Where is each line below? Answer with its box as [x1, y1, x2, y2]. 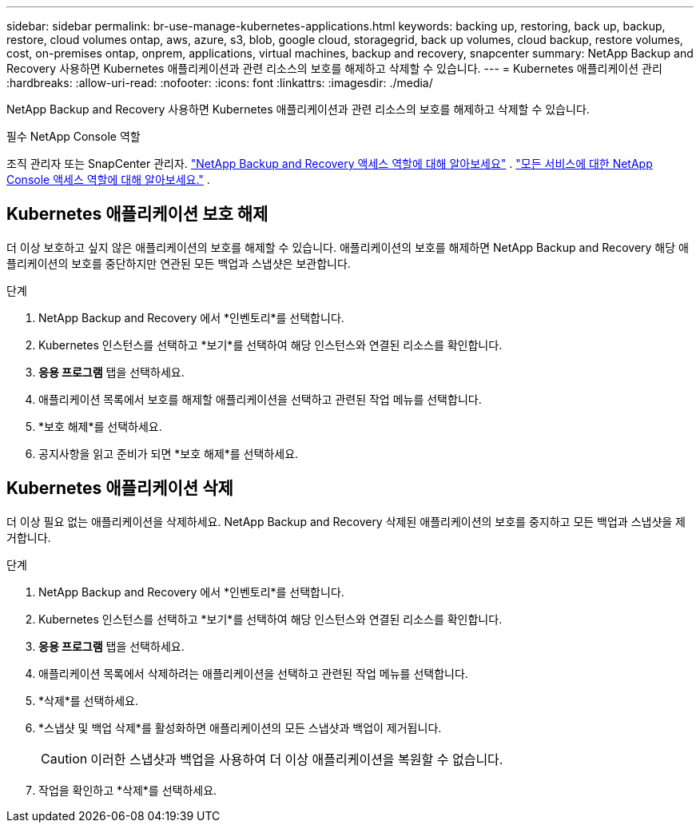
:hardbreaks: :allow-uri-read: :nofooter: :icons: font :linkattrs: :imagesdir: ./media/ [6, 76, 433, 90]
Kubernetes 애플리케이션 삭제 [6, 478, 233, 499]
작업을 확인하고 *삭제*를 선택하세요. [38, 783, 217, 797]
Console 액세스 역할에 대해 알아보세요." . [6, 173, 210, 186]
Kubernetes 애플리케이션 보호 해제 [6, 204, 268, 225]
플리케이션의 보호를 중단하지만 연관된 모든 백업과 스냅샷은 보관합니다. [6, 256, 351, 270]
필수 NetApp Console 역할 [6, 130, 141, 143]
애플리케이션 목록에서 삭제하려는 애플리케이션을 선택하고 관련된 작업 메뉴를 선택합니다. [38, 666, 468, 680]
